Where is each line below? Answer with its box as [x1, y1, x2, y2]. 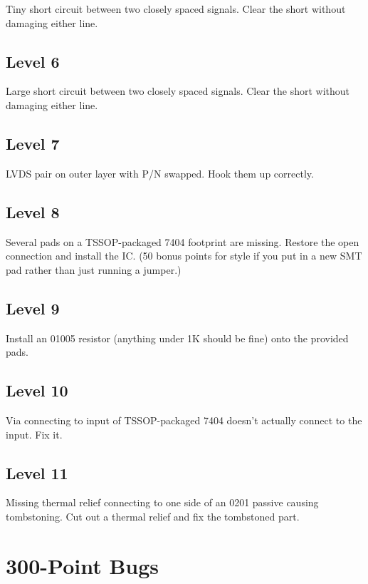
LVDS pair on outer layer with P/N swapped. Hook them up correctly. [6, 165, 314, 180]
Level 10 [6, 379, 68, 401]
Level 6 [6, 50, 60, 72]
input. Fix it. [6, 426, 63, 441]
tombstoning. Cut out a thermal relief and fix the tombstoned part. [6, 508, 300, 523]
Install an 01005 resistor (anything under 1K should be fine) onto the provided [6, 330, 349, 345]
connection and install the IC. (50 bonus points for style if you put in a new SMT [6, 248, 362, 263]
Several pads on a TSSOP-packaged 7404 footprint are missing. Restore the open [6, 234, 359, 249]
